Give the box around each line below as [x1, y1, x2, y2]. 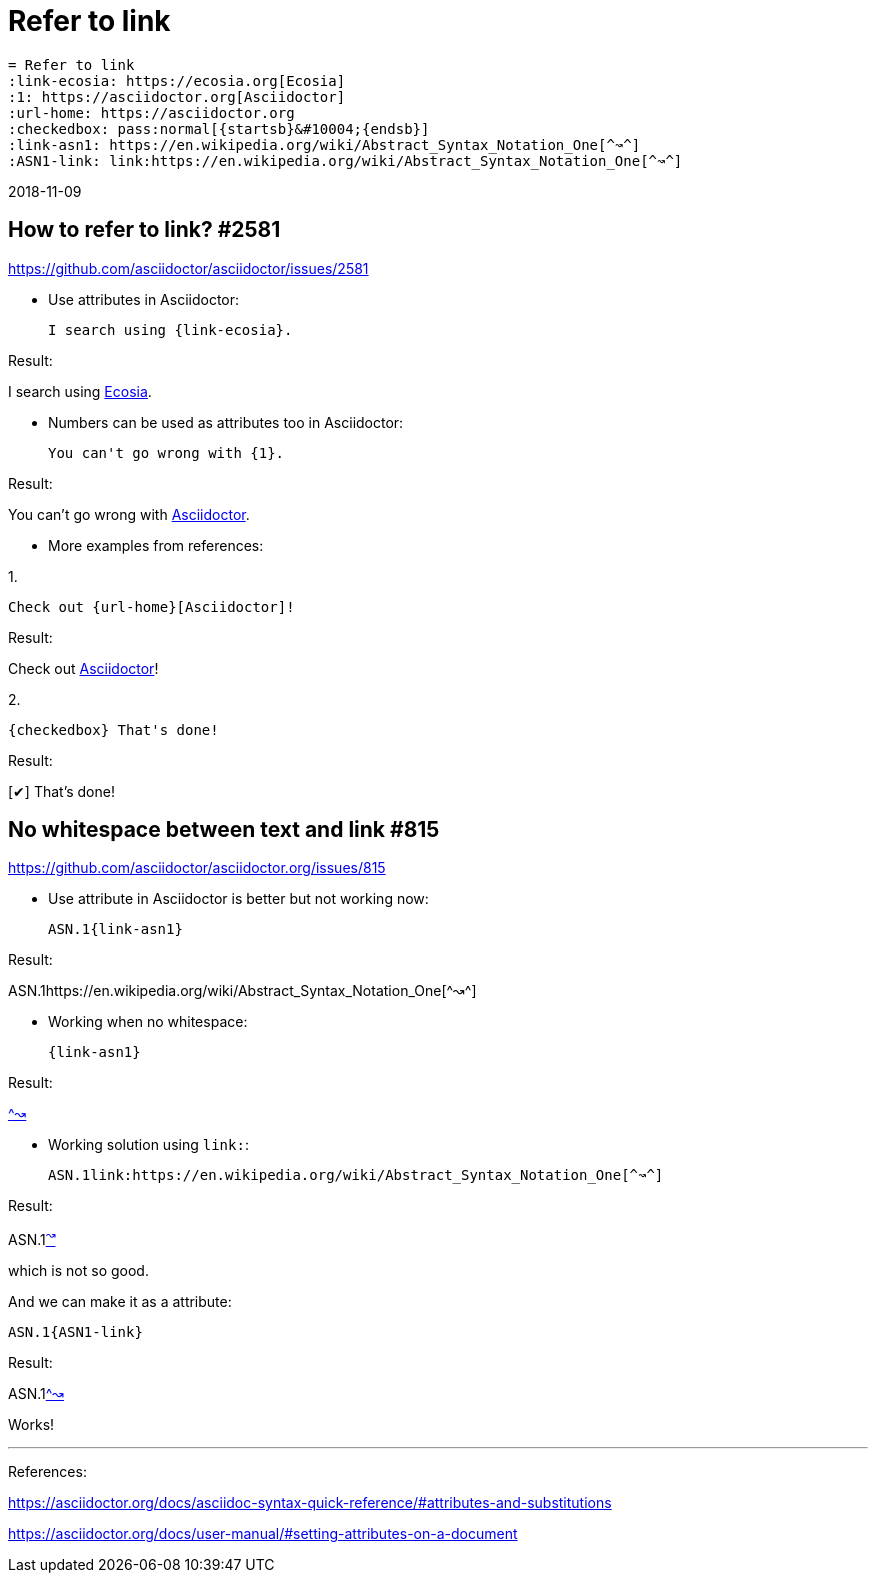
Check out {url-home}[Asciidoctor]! [8, 598, 295, 615]
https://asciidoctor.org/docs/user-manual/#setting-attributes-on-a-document [8, 1525, 518, 1543]
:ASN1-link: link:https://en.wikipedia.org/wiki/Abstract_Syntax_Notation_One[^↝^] [8, 152, 683, 169]
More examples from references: [48, 536, 264, 554]
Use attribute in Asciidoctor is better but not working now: [48, 890, 429, 908]
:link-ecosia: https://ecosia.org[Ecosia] [8, 72, 346, 89]
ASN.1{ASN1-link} [8, 1324, 143, 1341]
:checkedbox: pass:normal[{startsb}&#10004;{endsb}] [8, 120, 430, 137]
